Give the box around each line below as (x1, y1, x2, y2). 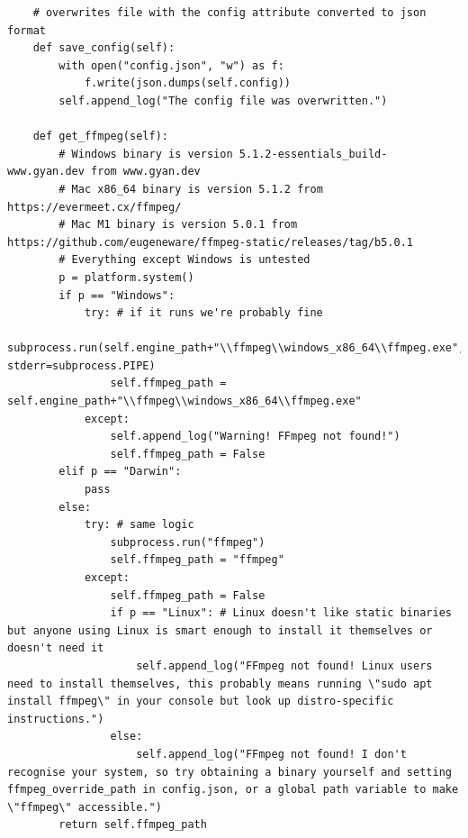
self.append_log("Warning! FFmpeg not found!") (110, 430, 400, 443)
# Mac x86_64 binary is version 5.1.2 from (58, 182, 323, 196)
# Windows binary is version (58, 147, 233, 160)
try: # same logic (84, 518, 194, 532)
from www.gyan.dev (91, 165, 201, 178)
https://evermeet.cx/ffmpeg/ (7, 200, 182, 214)
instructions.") (7, 712, 104, 725)
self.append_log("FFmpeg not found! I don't (136, 747, 407, 761)
